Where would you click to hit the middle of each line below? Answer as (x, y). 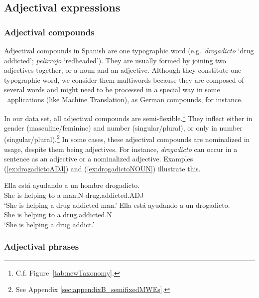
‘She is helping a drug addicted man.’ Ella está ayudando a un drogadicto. (117, 205)
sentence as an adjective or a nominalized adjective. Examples (99, 159)
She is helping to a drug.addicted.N (58, 215)
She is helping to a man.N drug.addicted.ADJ (74, 195)
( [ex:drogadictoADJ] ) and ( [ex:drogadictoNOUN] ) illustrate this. (102, 168)
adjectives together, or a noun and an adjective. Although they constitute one (123, 70)
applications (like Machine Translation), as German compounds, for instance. (125, 99)
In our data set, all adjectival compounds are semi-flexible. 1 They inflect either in (128, 117)
